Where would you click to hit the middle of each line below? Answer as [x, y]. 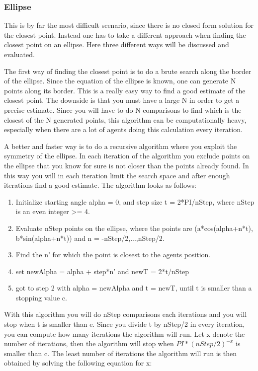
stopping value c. [41, 297]
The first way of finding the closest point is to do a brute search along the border [128, 71]
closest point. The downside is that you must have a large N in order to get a [122, 100]
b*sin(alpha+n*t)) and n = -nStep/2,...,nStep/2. [90, 238]
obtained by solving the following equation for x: [78, 363]
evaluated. [19, 54]
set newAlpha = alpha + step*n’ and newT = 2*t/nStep [102, 271]
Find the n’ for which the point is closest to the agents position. [113, 255]
